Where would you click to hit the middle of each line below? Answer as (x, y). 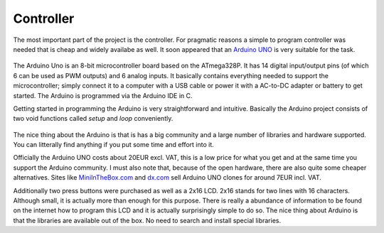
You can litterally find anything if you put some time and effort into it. (114, 145)
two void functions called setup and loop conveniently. (93, 119)
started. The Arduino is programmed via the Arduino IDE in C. (103, 95)
